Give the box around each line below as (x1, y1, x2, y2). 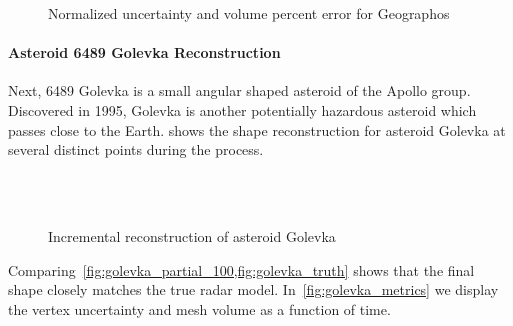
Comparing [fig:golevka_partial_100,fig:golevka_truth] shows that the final (8, 259, 475, 280)
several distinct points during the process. (8, 139, 264, 160)
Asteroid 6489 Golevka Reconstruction (8, 42, 281, 63)
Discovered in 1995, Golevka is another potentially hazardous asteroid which (8, 99, 477, 120)
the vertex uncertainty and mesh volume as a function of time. (8, 298, 391, 319)
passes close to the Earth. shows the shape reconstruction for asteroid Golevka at (8, 119, 506, 140)
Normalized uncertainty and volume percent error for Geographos (48, 3, 450, 23)
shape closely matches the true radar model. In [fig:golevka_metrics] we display (8, 279, 499, 300)
